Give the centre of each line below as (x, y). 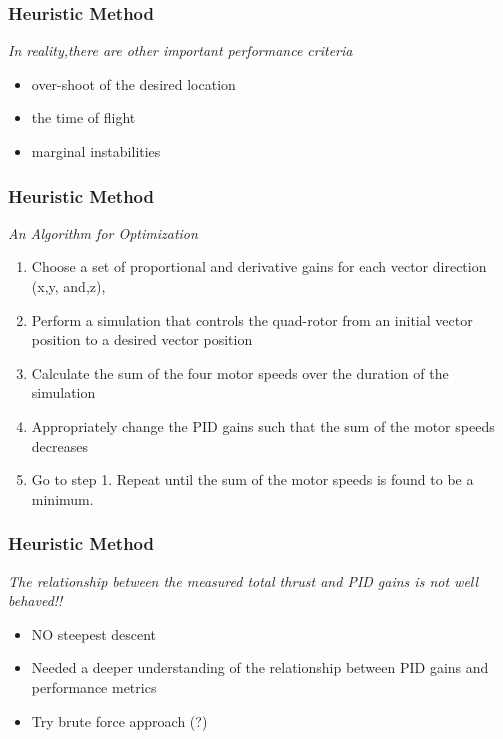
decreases (59, 445)
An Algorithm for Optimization (103, 232)
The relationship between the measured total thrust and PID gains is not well (243, 580)
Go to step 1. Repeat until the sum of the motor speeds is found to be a (252, 479)
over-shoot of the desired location (133, 83)
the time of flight (83, 117)
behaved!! (35, 600)
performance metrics (94, 686)
